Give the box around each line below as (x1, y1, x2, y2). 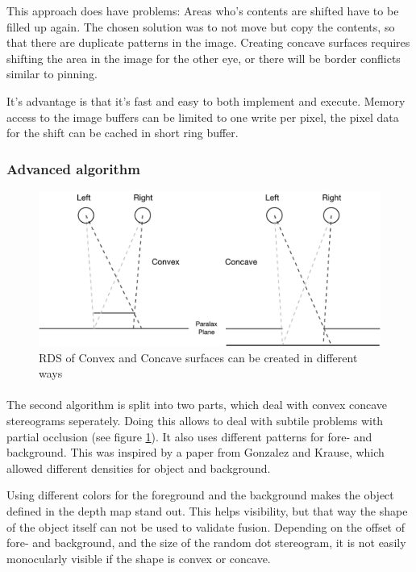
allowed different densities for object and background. (6, 459, 271, 476)
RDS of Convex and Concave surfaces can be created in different (39, 349, 358, 365)
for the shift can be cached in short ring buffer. (6, 124, 239, 141)
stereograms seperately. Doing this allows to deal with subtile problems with (6, 412, 384, 429)
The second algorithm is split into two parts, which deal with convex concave (6, 396, 388, 413)
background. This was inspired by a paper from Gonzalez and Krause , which (6, 444, 385, 461)
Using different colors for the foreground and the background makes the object (6, 486, 394, 503)
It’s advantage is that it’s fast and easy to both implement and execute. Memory (6, 92, 406, 109)
